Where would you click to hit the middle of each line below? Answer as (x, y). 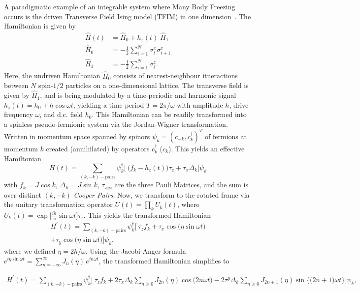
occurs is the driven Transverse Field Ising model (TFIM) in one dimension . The (128, 16)
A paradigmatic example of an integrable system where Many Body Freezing (120, 6)
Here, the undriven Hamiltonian (52, 75)
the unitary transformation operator (58, 204)
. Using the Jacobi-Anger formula (136, 250)
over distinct (23, 194)
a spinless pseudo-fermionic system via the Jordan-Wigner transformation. (116, 124)
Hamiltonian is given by (40, 26)
